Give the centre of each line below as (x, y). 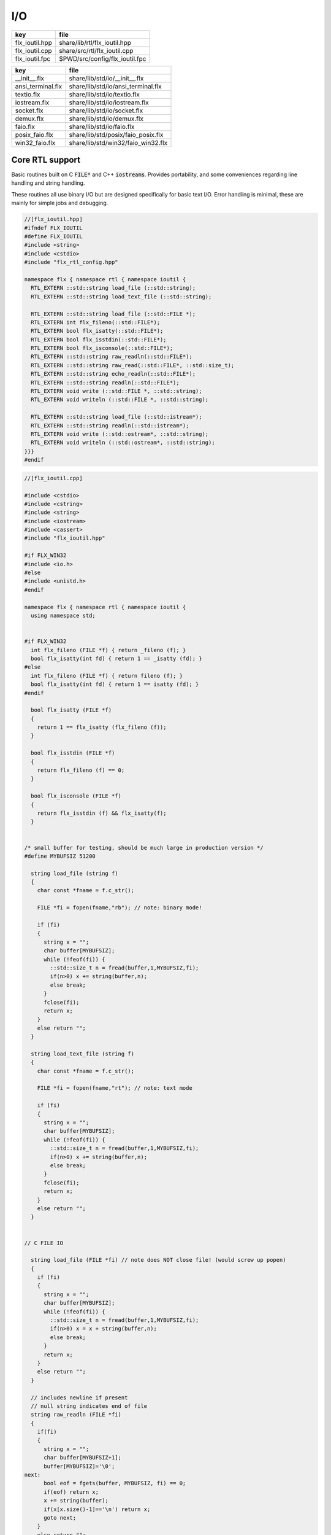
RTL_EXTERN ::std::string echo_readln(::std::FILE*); (113, 374)
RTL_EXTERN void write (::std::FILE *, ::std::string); (116, 391)
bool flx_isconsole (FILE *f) (76, 796)
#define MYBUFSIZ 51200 (60, 856)
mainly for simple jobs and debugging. (60, 203)
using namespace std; (63, 615)
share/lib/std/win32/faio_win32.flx (118, 142)
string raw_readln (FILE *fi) (76, 1415)
